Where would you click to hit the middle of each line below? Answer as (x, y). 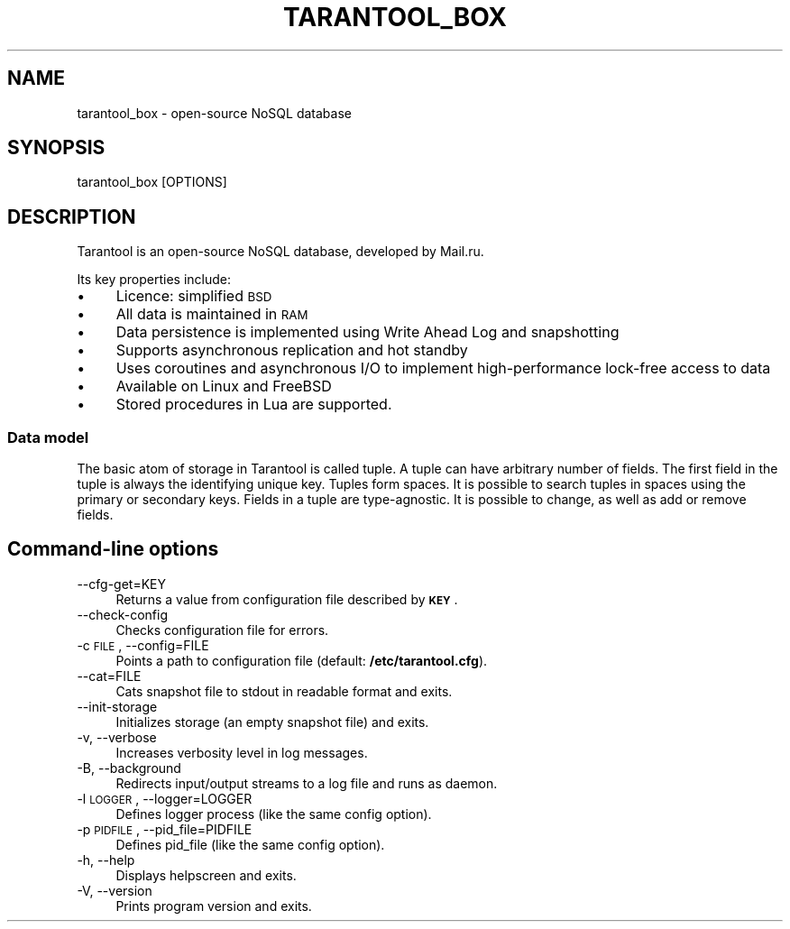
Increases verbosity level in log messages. (242, 752)
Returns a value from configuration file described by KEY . (287, 599)
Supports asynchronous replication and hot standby (292, 350)
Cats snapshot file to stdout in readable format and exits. (284, 691)
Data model (48, 437)
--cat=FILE (109, 676)
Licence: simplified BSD (194, 296)
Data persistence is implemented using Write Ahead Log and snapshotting (367, 332)
